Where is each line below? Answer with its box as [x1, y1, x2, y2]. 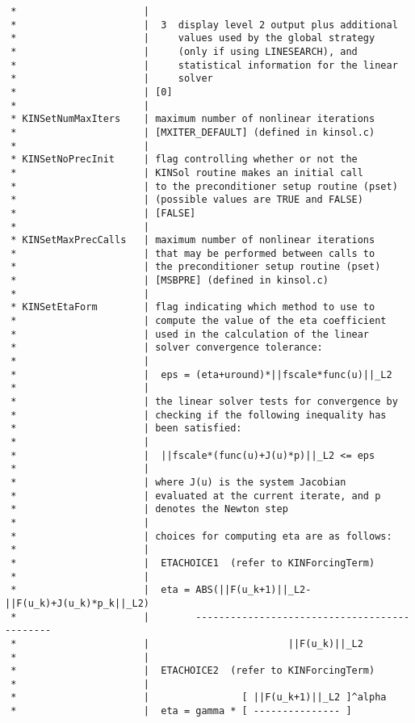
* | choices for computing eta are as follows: [10, 530, 392, 542]
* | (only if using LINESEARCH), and [10, 45, 358, 57]
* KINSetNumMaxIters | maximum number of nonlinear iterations [10, 113, 375, 125]
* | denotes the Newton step [10, 503, 288, 515]
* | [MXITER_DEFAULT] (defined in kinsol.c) [10, 126, 375, 138]
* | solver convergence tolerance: [10, 342, 323, 354]
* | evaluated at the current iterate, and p [10, 490, 381, 502]
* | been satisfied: [10, 422, 242, 435]
